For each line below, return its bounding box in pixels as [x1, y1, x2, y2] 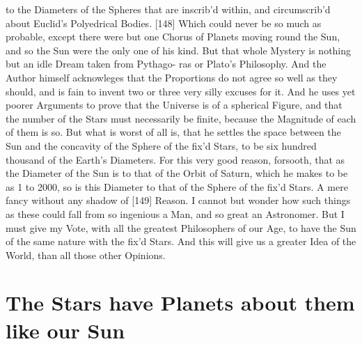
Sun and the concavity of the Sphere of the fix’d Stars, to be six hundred [6, 138, 317, 153]
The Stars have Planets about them [6, 288, 355, 317]
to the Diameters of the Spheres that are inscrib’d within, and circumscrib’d [6, 2, 331, 16]
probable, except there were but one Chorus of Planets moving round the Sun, [6, 29, 340, 44]
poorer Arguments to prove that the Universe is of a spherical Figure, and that [6, 97, 343, 112]
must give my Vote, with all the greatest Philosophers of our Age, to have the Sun [6, 220, 356, 235]
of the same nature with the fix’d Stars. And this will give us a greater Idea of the [6, 234, 356, 249]
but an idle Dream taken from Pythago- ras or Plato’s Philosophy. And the [6, 56, 326, 71]
